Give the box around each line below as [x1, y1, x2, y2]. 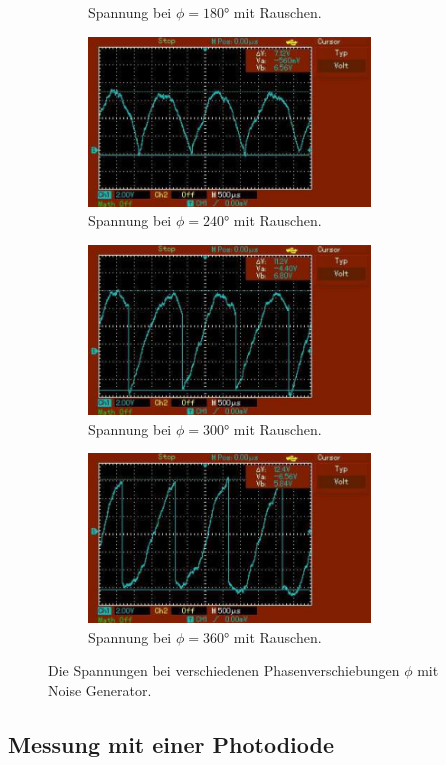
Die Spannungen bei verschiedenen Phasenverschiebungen [48, 660, 400, 681]
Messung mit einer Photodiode [8, 728, 335, 759]
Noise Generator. [48, 679, 152, 700]
